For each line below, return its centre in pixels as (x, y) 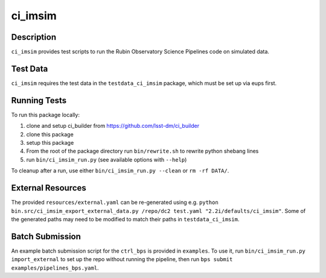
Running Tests (39, 100)
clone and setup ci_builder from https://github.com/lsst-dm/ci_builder (113, 126)
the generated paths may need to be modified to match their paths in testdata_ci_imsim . (125, 219)
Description (34, 37)
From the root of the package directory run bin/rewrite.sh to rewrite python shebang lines (142, 151)
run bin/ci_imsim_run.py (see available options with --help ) (107, 159)
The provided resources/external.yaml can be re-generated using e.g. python (115, 203)
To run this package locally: (45, 115)
